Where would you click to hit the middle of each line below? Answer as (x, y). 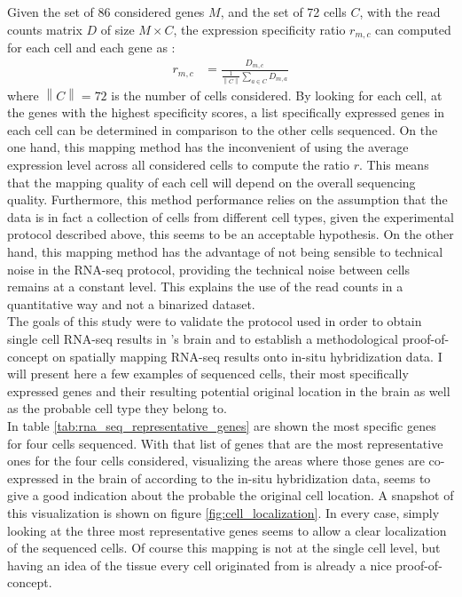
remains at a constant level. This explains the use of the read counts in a (205, 287)
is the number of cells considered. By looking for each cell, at (277, 95)
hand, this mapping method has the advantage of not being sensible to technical (225, 252)
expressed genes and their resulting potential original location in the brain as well (229, 390)
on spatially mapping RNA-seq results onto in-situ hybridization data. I (247, 356)
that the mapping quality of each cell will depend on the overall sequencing (211, 182)
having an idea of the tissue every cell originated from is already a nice (200, 565)
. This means (394, 165)
